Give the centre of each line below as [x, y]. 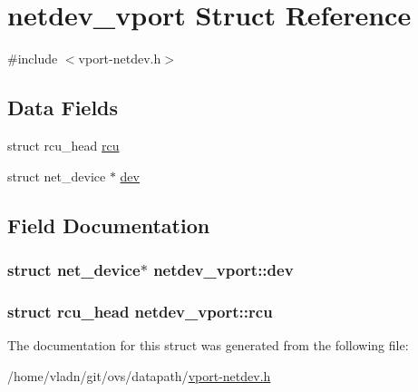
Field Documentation [109, 225]
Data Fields [63, 108]
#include [33, 59]
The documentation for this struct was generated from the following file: [208, 344]
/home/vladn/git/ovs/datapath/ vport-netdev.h [139, 375]
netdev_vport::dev [224, 269]
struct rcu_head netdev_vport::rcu [140, 311]
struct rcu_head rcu [63, 145]
